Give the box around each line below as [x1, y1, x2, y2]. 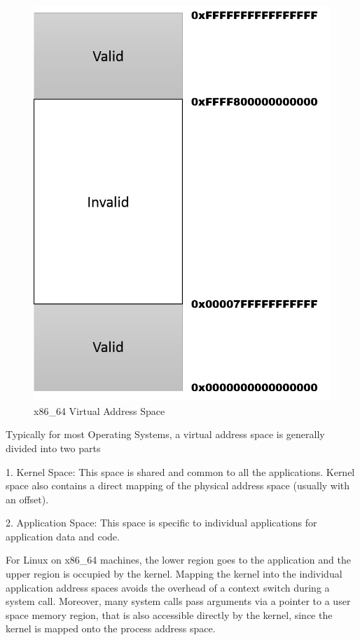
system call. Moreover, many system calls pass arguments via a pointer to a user [6, 594, 351, 608]
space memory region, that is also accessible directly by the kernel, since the [6, 607, 333, 622]
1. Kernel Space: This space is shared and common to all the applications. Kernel [6, 464, 355, 479]
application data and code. [6, 529, 120, 543]
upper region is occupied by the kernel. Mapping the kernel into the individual [6, 566, 342, 581]
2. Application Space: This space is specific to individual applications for [6, 515, 317, 530]
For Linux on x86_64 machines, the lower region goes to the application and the [6, 552, 351, 567]
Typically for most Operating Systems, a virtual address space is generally [6, 427, 325, 442]
